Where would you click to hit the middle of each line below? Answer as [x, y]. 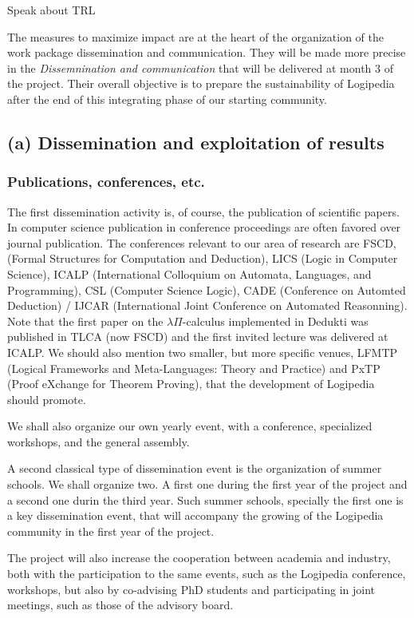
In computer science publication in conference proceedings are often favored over [204, 227]
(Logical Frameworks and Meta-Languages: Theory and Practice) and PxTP [194, 368]
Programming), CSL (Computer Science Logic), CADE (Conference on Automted [207, 289]
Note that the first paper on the [85, 321]
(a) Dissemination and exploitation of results [196, 142]
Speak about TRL [51, 10]
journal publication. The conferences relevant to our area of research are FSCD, [202, 242]
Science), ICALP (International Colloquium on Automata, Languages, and [189, 273]
